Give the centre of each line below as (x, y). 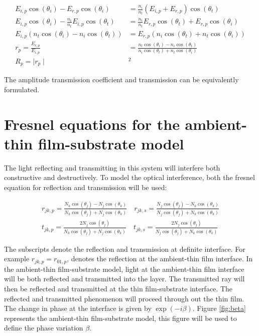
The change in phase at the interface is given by (78, 308)
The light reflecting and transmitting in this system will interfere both (112, 167)
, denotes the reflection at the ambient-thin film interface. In (160, 259)
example (17, 259)
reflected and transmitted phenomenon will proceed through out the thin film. (124, 298)
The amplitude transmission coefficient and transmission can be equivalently (121, 79)
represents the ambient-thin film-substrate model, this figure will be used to (120, 318)
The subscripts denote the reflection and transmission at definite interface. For (125, 248)
